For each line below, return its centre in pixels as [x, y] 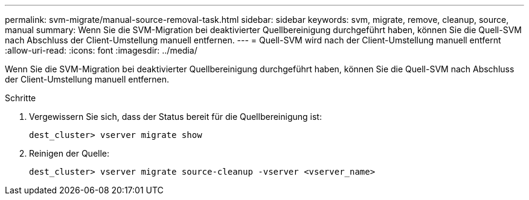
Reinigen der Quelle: [69, 153]
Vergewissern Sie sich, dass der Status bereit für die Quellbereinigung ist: [175, 117]
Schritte [21, 98]
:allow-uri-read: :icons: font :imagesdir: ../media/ [101, 50]
